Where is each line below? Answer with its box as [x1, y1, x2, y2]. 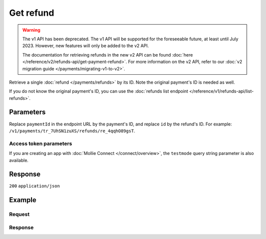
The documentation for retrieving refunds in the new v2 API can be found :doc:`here [22, 52, 193, 58]
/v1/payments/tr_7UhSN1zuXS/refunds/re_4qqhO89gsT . [9, 128, 135, 134]
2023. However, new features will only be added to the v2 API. [22, 43, 149, 49]
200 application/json [9, 183, 60, 189]
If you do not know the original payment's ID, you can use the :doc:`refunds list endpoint [9, 89, 188, 94]
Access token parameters [9, 140, 72, 147]
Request [9, 211, 30, 218]
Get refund [9, 7, 54, 18]
